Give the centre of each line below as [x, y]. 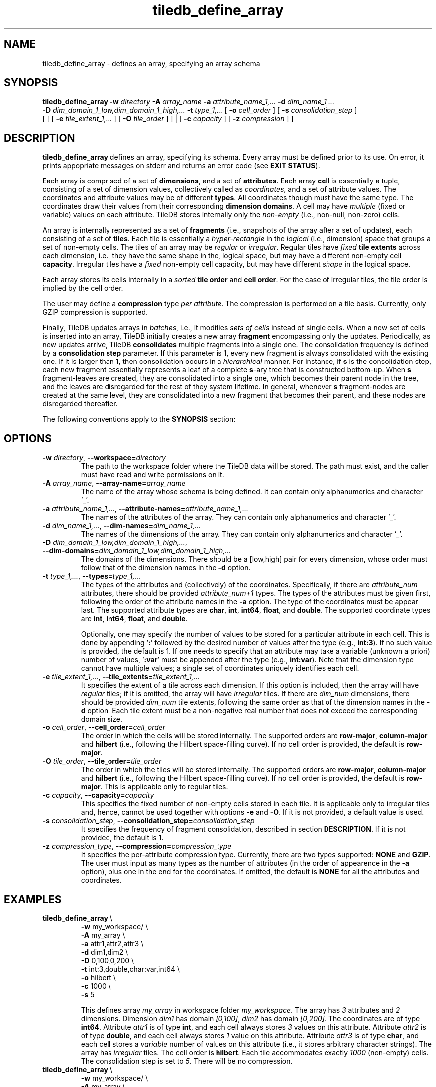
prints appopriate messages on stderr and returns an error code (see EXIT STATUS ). [181, 166]
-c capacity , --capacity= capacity [98, 795]
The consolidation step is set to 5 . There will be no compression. [187, 1061]
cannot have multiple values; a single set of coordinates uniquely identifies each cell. [220, 668]
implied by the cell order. [83, 288]
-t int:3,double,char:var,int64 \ [130, 969]
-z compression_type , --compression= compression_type [137, 846]
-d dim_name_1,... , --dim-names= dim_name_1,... [122, 526]
